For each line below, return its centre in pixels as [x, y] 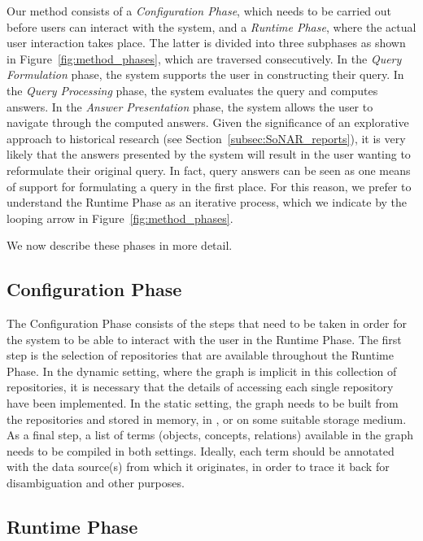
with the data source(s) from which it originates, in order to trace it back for [198, 467]
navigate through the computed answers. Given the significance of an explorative [208, 122]
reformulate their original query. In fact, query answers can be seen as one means [209, 170]
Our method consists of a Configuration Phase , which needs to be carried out [199, 11]
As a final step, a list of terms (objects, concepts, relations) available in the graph [210, 435]
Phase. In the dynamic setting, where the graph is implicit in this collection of [202, 371]
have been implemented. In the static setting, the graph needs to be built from [203, 403]
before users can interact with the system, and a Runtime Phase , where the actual [211, 26]
